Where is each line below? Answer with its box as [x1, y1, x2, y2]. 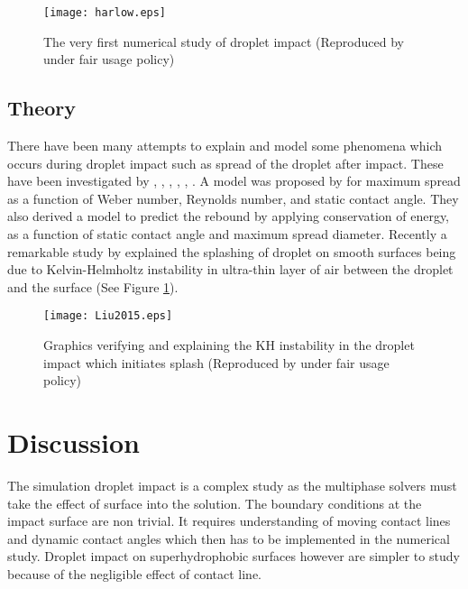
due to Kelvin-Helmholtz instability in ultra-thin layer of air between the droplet [7, 260, 454, 279]
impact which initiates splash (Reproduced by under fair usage [43, 353, 390, 372]
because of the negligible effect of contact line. [7, 564, 262, 583]
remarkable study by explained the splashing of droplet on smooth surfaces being [7, 242, 456, 261]
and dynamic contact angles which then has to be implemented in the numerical [7, 529, 450, 548]
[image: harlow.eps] [43, 6, 167, 19]
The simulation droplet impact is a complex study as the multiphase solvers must [7, 475, 457, 494]
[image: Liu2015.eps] [43, 309, 173, 323]
